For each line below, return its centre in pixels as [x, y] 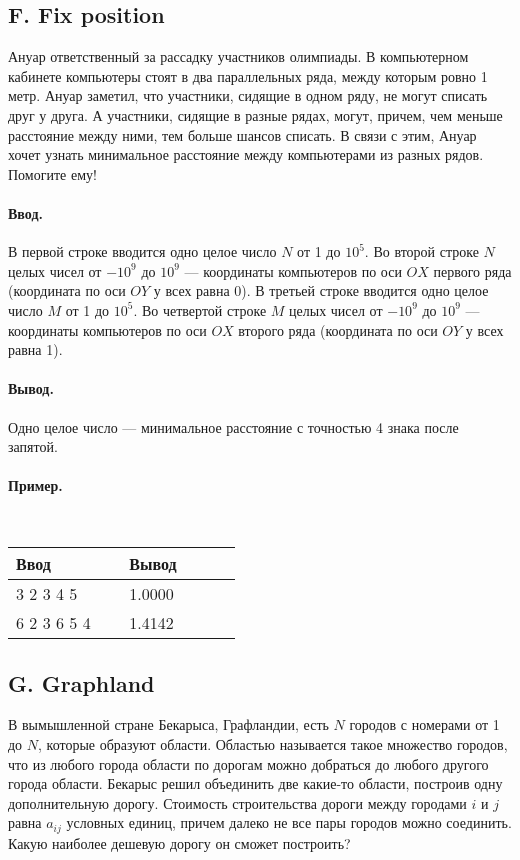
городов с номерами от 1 [424, 724]
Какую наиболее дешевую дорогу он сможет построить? [179, 842]
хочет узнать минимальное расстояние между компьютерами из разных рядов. [246, 154]
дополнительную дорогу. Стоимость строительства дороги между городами [237, 802]
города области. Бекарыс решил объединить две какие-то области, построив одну [255, 783]
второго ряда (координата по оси [338, 329]
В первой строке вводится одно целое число [142, 251]
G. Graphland [81, 682]
